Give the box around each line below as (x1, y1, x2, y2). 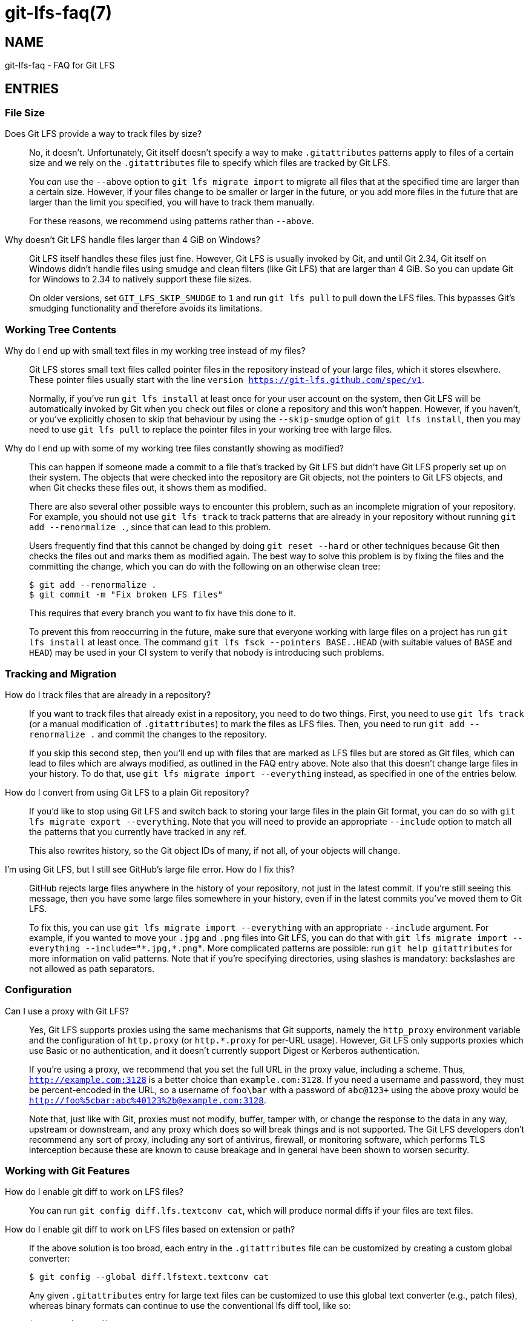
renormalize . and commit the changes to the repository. (29, 728, 267, 739)
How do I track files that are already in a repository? (5, 689, 211, 700)
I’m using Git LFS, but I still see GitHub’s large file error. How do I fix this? (5, 863, 295, 874)
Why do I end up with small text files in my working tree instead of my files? (5, 345, 306, 356)
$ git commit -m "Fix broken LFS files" (29, 590, 223, 600)
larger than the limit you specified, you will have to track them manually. (29, 197, 315, 208)
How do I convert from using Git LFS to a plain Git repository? (5, 787, 249, 797)
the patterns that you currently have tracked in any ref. (29, 826, 246, 837)
